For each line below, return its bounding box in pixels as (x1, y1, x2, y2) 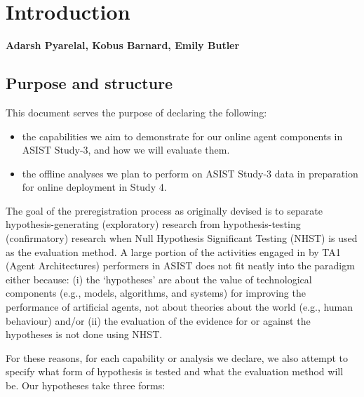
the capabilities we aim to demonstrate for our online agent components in (22, 128, 343, 143)
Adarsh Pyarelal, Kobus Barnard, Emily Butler (6, 38, 240, 53)
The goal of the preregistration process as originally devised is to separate (6, 203, 323, 217)
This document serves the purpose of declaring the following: (6, 105, 267, 119)
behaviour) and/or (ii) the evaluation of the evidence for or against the (6, 313, 311, 328)
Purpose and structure (6, 72, 173, 94)
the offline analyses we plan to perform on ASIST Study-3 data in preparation (22, 166, 358, 180)
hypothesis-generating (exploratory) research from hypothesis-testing (6, 217, 301, 231)
